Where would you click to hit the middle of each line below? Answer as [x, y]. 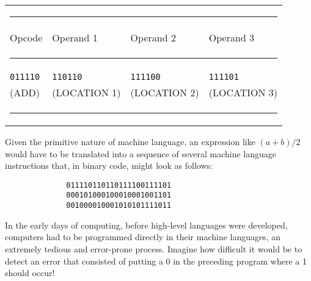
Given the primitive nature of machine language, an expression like [130, 141]
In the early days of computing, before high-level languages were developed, [146, 225]
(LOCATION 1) [86, 92]
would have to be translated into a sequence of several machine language [141, 153]
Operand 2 [153, 37]
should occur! [30, 273]
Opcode [26, 37]
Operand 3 [232, 37]
